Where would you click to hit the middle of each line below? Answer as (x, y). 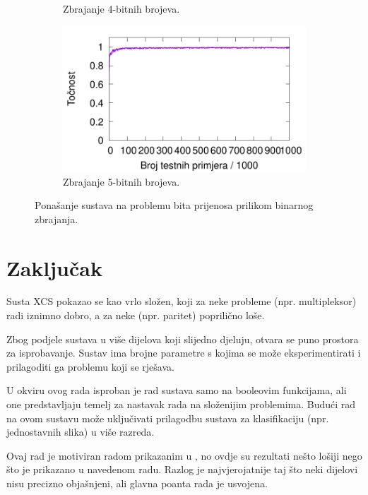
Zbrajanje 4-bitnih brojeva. (121, 8)
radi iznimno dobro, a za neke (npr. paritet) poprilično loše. (136, 315)
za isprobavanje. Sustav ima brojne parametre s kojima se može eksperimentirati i (184, 353)
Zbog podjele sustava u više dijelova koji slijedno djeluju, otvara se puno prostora (183, 339)
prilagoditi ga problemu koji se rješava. (90, 366)
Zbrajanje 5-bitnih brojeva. (121, 181)
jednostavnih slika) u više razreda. (81, 432)
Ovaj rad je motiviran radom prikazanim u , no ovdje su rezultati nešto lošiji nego (184, 455)
